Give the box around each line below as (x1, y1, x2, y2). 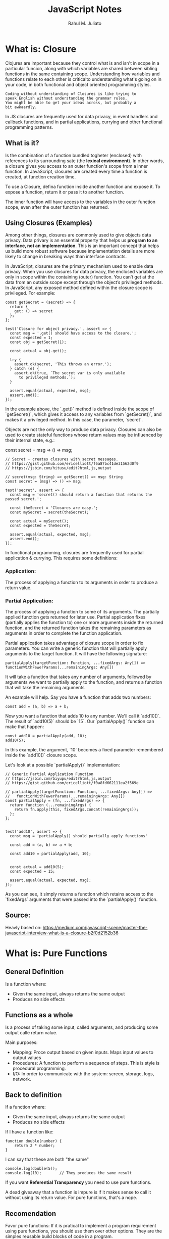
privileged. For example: (5, 290, 55, 296)
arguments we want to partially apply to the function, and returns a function (5, 679, 162, 685)
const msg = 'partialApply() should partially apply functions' (10, 833, 148, 838)
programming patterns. (5, 124, 53, 130)
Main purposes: (5, 1039, 38, 1045)
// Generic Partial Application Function (5, 772, 94, 777)
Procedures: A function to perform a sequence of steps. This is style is (12, 1060, 160, 1066)
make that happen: (5, 724, 44, 730)
